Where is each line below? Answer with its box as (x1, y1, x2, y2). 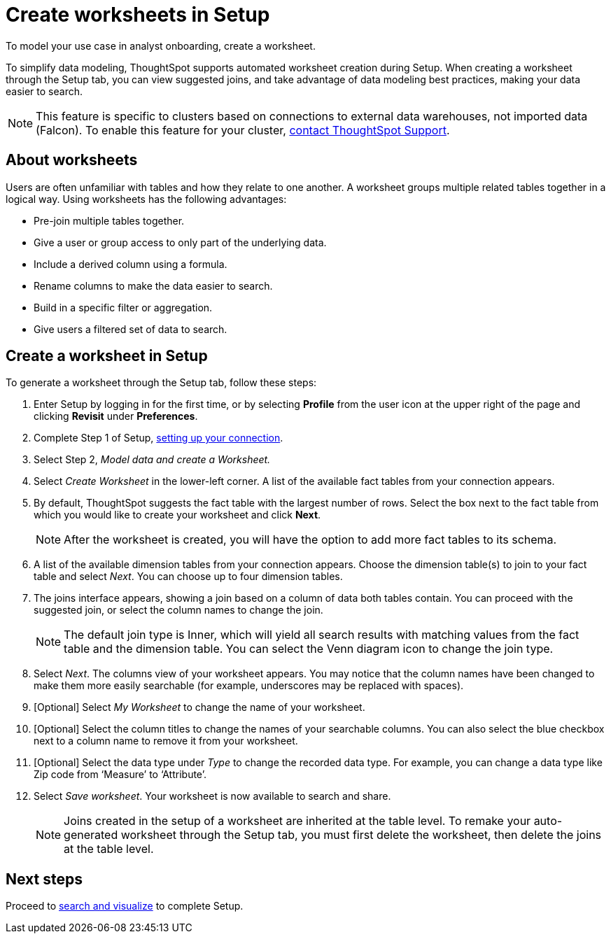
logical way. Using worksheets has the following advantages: (6, 192, 287, 205)
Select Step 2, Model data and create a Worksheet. (34, 453, 271, 466)
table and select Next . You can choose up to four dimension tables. (34, 570, 343, 583)
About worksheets (6, 151, 138, 169)
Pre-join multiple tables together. (34, 214, 185, 227)
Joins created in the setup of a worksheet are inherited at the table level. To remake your (64, 814, 531, 828)
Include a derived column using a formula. (34, 257, 227, 270)
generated (64, 828, 118, 842)
